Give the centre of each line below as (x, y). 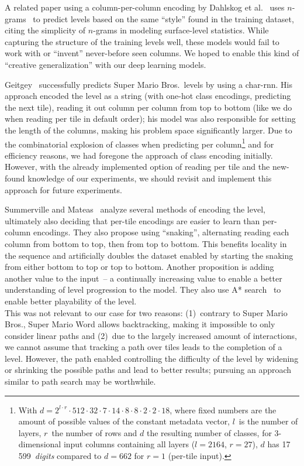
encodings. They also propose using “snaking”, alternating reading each (161, 232)
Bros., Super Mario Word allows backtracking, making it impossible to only (140, 324)
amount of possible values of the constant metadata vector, (124, 421)
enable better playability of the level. (71, 301)
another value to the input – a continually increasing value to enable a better (144, 278)
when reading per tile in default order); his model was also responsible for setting (150, 119)
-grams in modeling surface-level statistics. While (181, 30)
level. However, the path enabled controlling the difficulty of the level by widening (152, 358)
